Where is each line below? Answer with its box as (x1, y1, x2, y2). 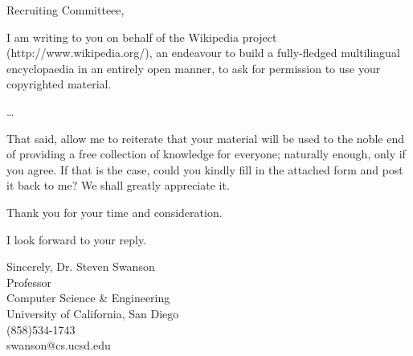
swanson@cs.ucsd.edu (6, 337, 111, 354)
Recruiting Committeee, (6, 2, 125, 18)
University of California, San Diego (6, 305, 179, 321)
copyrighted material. (6, 76, 112, 92)
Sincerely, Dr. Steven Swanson (6, 258, 155, 275)
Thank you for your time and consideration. (6, 203, 223, 220)
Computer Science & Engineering (6, 289, 170, 306)
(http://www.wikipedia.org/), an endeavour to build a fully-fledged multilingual (6, 44, 400, 61)
